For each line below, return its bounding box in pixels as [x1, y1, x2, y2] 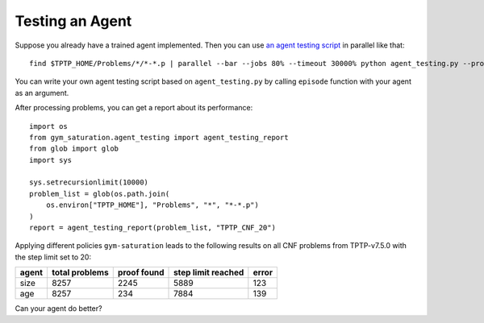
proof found [117, 267, 165, 278]
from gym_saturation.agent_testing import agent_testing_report [29, 133, 290, 142]
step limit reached [173, 267, 244, 278]
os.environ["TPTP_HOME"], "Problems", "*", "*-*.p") [45, 201, 260, 209]
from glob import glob [29, 144, 119, 153]
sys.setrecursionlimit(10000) [29, 178, 149, 187]
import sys [29, 155, 73, 164]
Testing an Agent [15, 12, 132, 30]
